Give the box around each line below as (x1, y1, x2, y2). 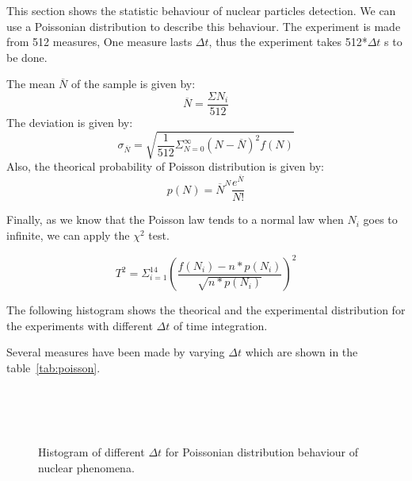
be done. (6, 48, 48, 65)
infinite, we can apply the (6, 227, 130, 244)
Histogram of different (38, 444, 145, 460)
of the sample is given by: (71, 75, 196, 92)
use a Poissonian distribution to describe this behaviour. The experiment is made (6, 17, 401, 34)
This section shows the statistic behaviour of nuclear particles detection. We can (6, 2, 396, 18)
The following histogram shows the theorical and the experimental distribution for (6, 302, 406, 318)
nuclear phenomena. (38, 459, 135, 475)
